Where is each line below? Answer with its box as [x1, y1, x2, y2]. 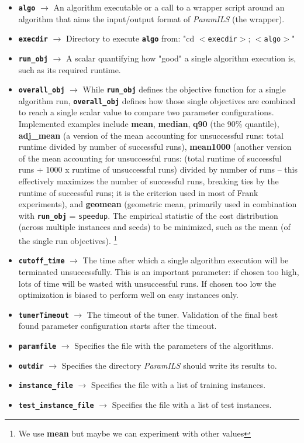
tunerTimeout [18, 311, 69, 320]
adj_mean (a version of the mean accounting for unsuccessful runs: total [18, 129, 284, 141]
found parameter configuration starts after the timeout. [18, 320, 217, 332]
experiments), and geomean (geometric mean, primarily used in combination [18, 198, 297, 210]
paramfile [18, 342, 57, 351]
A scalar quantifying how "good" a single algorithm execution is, [65, 51, 296, 64]
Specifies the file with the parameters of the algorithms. [74, 339, 274, 351]
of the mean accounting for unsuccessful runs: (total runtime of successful [18, 152, 282, 164]
